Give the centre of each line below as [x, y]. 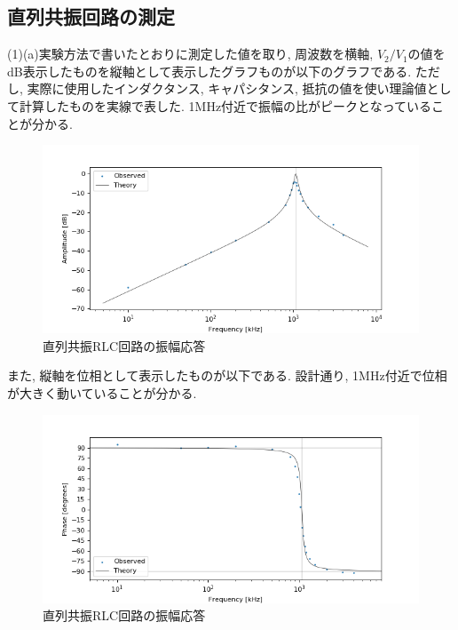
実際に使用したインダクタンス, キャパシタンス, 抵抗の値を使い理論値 [227, 88]
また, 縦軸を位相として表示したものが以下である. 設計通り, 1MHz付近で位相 [227, 375]
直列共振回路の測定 [91, 16]
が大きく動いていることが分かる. [102, 392]
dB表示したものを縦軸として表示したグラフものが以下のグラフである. [209, 71]
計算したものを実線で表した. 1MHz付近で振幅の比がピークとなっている [225, 105]
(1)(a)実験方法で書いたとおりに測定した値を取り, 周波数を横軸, [190, 54]
